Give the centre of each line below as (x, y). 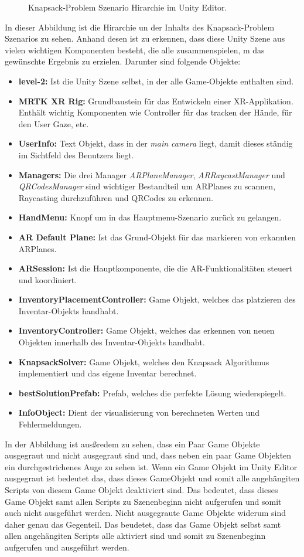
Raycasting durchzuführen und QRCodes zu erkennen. (116, 197)
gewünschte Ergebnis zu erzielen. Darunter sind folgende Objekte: (123, 61)
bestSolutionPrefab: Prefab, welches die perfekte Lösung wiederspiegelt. (152, 393)
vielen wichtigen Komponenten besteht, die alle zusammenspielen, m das (135, 50)
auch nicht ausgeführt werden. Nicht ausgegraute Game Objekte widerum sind (145, 513)
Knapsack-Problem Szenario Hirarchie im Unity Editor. (128, 7)
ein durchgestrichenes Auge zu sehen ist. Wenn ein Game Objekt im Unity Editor (151, 466)
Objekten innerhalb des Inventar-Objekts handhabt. (112, 342)
